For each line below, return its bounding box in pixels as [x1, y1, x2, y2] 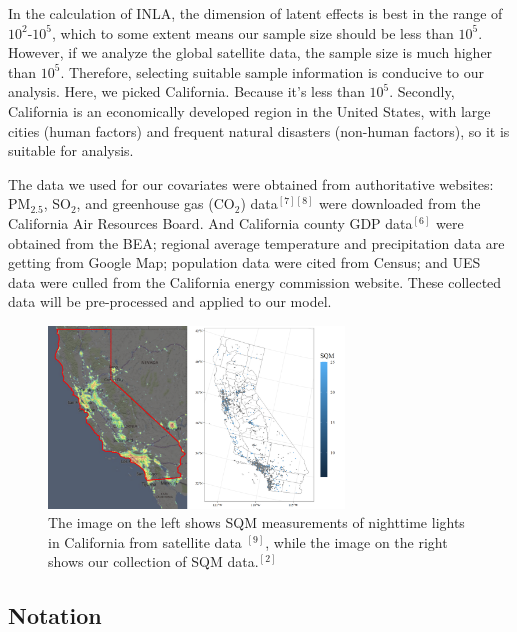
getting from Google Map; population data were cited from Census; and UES [8, 252, 481, 273]
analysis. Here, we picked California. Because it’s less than [8, 81, 365, 102]
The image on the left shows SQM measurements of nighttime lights [48, 512, 465, 533]
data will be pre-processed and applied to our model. [8, 291, 332, 312]
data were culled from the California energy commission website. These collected [8, 271, 502, 292]
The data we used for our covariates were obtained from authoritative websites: [8, 173, 494, 194]
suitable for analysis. [8, 140, 134, 161]
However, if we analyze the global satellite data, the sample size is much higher [8, 42, 493, 63]
